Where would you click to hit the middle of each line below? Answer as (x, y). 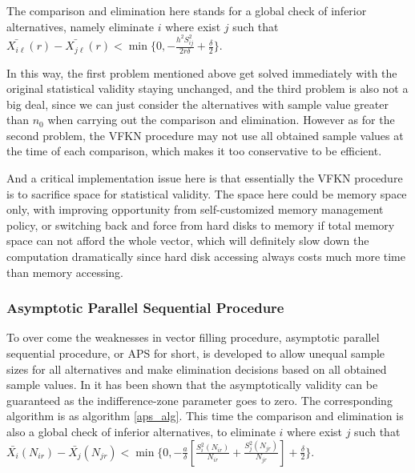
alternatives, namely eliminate (81, 26)
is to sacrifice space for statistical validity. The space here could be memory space (207, 193)
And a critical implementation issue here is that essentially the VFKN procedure (205, 178)
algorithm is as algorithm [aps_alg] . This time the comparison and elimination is (205, 416)
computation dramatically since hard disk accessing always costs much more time (206, 257)
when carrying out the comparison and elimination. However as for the (221, 120)
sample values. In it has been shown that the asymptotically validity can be (192, 385)
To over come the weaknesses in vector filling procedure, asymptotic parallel (193, 337)
